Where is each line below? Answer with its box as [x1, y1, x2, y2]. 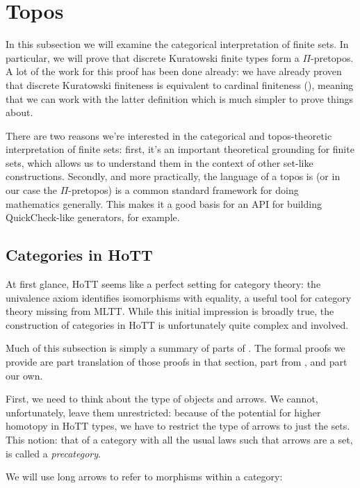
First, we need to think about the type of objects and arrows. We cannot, [6, 391, 318, 406]
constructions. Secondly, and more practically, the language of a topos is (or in [6, 169, 341, 184]
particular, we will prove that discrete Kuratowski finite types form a [6, 50, 300, 65]
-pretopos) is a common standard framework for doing [68, 183, 299, 197]
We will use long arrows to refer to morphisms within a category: [6, 469, 283, 484]
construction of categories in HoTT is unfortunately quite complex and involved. [6, 317, 349, 332]
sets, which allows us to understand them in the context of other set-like [6, 155, 313, 170]
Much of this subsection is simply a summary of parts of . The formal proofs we [6, 341, 345, 355]
